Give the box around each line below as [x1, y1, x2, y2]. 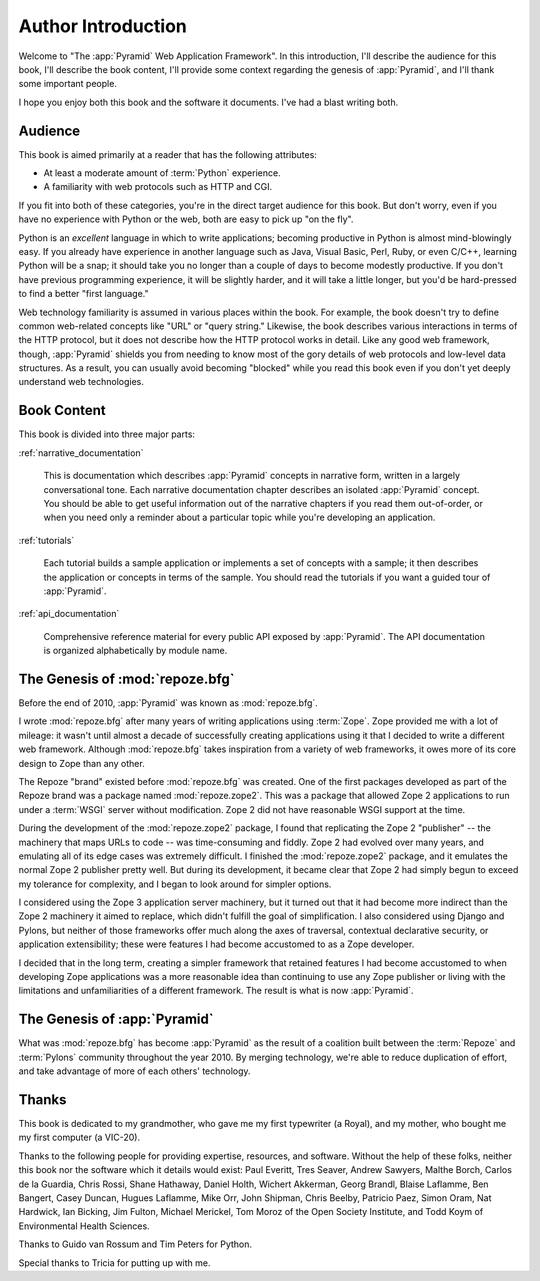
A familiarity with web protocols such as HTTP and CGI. [43, 181, 273, 193]
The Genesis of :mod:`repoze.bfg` [18, 670, 235, 687]
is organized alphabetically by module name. [43, 645, 228, 657]
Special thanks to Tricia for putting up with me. [18, 1256, 211, 1269]
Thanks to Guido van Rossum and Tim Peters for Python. [18, 1238, 253, 1250]
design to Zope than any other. [18, 757, 145, 769]
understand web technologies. [18, 376, 145, 388]
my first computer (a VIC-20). [18, 1131, 140, 1144]
